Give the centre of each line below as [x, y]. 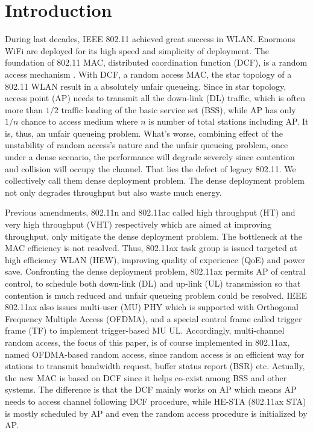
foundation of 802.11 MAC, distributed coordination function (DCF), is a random [156, 62]
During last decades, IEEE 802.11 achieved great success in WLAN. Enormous [150, 39]
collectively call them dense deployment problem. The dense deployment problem [155, 180]
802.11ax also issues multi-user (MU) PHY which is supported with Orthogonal [152, 307]
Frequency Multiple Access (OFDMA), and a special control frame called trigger [153, 318]
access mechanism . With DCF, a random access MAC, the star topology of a [148, 74]
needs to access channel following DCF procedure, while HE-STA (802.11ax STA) [156, 401]
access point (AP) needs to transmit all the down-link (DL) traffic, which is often [155, 98]
